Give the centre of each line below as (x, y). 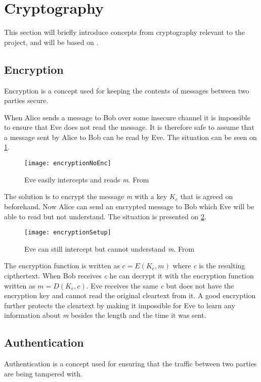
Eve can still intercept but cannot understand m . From (110, 248)
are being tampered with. (43, 373)
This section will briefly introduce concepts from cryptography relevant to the (125, 32)
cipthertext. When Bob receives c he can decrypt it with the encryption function (129, 275)
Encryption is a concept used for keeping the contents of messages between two (127, 90)
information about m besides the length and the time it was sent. (105, 315)
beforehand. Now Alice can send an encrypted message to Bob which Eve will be (129, 206)
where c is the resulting (209, 266)
